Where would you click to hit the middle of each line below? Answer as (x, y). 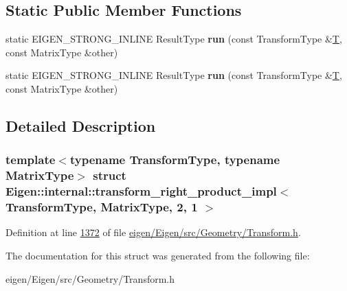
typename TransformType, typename (175, 160)
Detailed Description (81, 125)
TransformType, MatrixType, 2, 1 (102, 207)
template (31, 160)
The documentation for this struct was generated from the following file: (158, 255)
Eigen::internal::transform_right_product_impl (141, 191)
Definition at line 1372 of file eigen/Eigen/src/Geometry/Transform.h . (153, 232)
